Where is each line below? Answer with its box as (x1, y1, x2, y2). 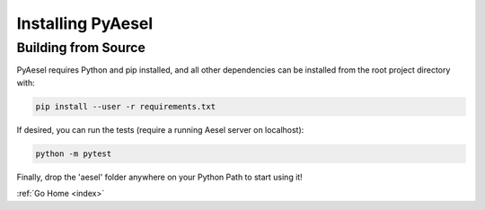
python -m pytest (35, 148, 112, 159)
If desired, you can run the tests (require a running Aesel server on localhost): (16, 124, 304, 135)
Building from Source (16, 39, 145, 56)
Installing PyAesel (16, 13, 154, 33)
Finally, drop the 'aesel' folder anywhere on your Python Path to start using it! (16, 171, 303, 182)
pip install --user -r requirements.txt (35, 101, 216, 111)
